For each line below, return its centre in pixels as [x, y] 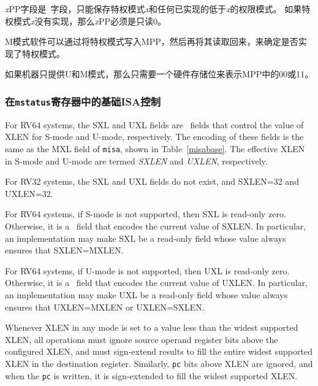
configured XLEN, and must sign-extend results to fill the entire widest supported [159, 351]
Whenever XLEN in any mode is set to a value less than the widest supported [152, 327]
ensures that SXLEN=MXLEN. [64, 250]
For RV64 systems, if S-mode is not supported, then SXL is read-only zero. [146, 214]
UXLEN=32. [29, 193]
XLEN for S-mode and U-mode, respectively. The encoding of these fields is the [154, 137]
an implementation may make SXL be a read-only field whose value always [146, 238]
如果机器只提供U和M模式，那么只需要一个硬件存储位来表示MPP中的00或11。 [159, 74]
